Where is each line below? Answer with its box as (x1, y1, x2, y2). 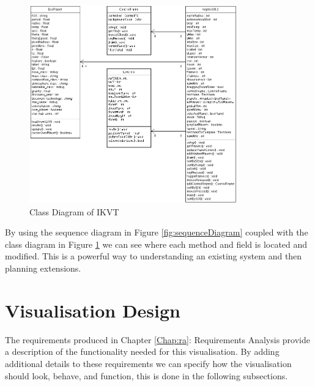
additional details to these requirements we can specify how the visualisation (5, 357, 292, 369)
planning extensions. (5, 262, 81, 275)
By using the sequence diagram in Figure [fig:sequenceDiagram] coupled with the (5, 226, 308, 239)
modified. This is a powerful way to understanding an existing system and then (5, 250, 302, 262)
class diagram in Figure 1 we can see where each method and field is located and (5, 237, 308, 250)
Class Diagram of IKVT (29, 205, 119, 218)
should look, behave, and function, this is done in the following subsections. (5, 369, 288, 382)
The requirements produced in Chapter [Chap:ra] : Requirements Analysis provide (5, 333, 310, 346)
